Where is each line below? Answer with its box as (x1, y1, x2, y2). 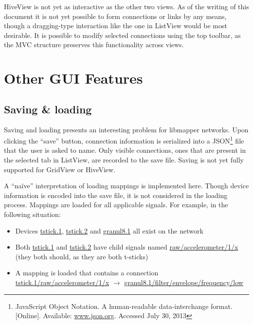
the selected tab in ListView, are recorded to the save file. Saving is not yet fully (4, 154, 244, 164)
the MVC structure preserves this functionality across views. (4, 39, 184, 50)
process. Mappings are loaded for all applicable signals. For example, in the (4, 199, 228, 210)
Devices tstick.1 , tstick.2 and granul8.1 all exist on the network (15, 225, 203, 235)
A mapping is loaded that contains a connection (15, 268, 159, 278)
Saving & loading (4, 101, 92, 116)
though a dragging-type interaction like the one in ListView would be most (4, 20, 227, 31)
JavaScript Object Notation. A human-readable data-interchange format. (15, 301, 233, 311)
